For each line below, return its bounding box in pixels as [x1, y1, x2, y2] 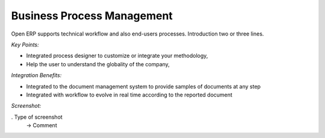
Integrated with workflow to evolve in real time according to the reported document [26, 91, 233, 98]
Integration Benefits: [11, 72, 62, 79]
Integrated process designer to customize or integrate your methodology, [26, 52, 208, 60]
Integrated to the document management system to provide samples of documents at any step [26, 83, 261, 90]
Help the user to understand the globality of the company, [26, 60, 170, 67]
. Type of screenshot [11, 113, 63, 121]
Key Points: [11, 41, 39, 48]
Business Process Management [11, 9, 173, 22]
